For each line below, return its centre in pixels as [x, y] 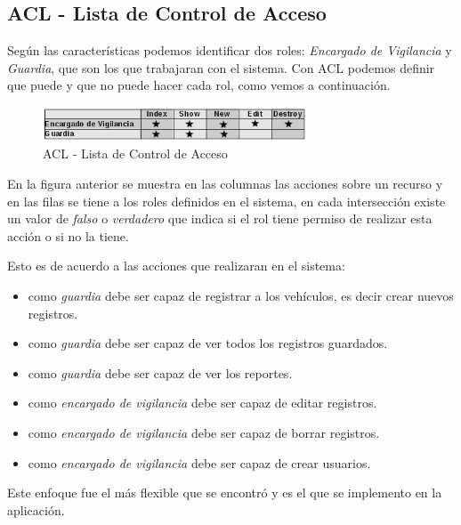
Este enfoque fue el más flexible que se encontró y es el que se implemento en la [225, 493]
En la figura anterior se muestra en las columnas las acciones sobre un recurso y [225, 184]
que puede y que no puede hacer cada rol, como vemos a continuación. [199, 85]
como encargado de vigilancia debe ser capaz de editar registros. [202, 403]
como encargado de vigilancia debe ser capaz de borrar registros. [204, 432]
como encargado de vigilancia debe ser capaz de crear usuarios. [199, 462]
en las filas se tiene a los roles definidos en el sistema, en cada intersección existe [226, 201]
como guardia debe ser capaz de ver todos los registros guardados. [208, 343]
